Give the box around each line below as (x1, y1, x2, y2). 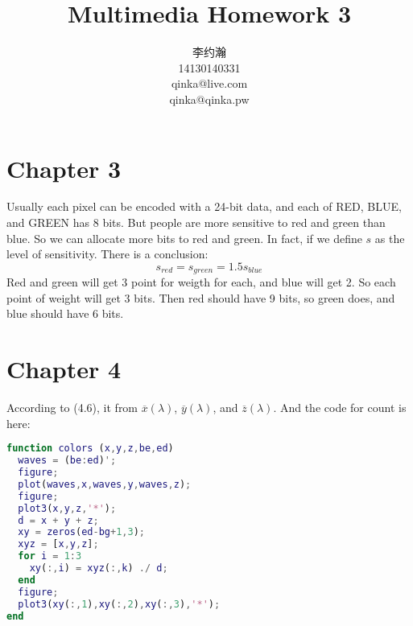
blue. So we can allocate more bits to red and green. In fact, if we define (6, 229, 362, 246)
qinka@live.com (171, 75, 248, 92)
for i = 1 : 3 (18, 550, 82, 562)
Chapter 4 (6, 352, 122, 385)
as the (374, 229, 405, 246)
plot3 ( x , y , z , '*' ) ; (18, 502, 117, 514)
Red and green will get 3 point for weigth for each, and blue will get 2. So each (6, 274, 396, 290)
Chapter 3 (6, 151, 122, 184)
